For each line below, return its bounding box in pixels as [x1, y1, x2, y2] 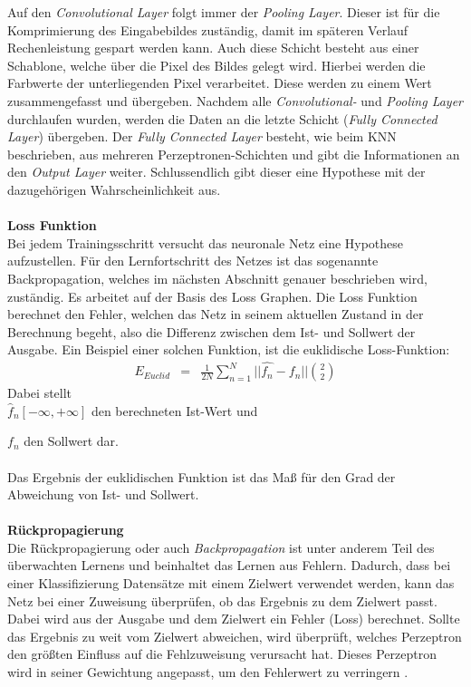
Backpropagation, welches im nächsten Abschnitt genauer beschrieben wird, [7, 268, 428, 287]
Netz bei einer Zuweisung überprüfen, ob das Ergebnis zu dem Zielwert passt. [7, 591, 437, 610]
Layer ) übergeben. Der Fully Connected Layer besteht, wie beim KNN [7, 127, 397, 146]
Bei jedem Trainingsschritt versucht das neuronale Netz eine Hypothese [7, 233, 404, 252]
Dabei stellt [7, 383, 72, 402]
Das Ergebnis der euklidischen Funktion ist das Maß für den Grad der [7, 467, 396, 486]
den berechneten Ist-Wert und [91, 401, 258, 420]
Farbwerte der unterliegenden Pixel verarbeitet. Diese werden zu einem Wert [7, 73, 432, 92]
